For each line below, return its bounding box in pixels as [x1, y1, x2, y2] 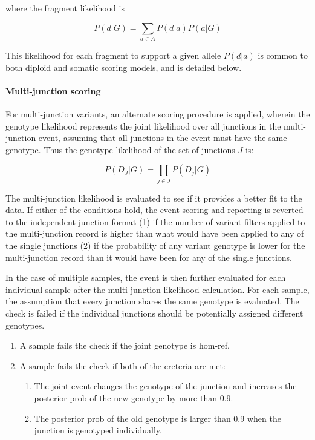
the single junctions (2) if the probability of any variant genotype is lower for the [5, 238, 305, 251]
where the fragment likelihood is [5, 2, 125, 14]
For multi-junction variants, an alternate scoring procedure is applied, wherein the [5, 107, 310, 120]
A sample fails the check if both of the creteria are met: [19, 359, 226, 372]
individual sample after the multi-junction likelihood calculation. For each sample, [5, 283, 310, 295]
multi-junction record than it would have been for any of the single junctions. [5, 251, 292, 263]
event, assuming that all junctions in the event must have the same [38, 131, 287, 144]
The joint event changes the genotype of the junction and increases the [34, 379, 297, 392]
